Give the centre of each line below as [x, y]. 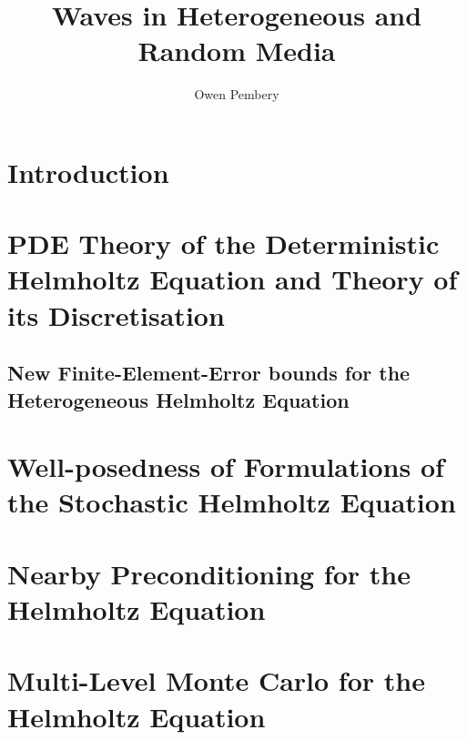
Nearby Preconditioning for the [209, 573]
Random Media [237, 51]
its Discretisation [116, 314]
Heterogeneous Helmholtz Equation [178, 399]
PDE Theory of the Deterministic [223, 243]
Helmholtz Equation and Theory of [233, 279]
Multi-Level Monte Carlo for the [216, 680]
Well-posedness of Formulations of [226, 466]
